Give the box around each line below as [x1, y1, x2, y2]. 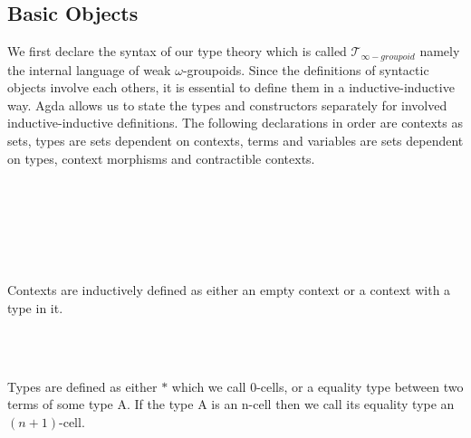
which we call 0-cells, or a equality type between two [171, 376, 464, 395]
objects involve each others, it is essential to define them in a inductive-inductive [7, 78, 455, 97]
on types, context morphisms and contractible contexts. [7, 148, 315, 167]
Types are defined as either [7, 376, 158, 395]
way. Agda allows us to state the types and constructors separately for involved [7, 95, 447, 114]
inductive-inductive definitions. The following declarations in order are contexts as [7, 113, 463, 132]
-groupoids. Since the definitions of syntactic [182, 60, 429, 79]
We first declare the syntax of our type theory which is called [7, 42, 347, 61]
